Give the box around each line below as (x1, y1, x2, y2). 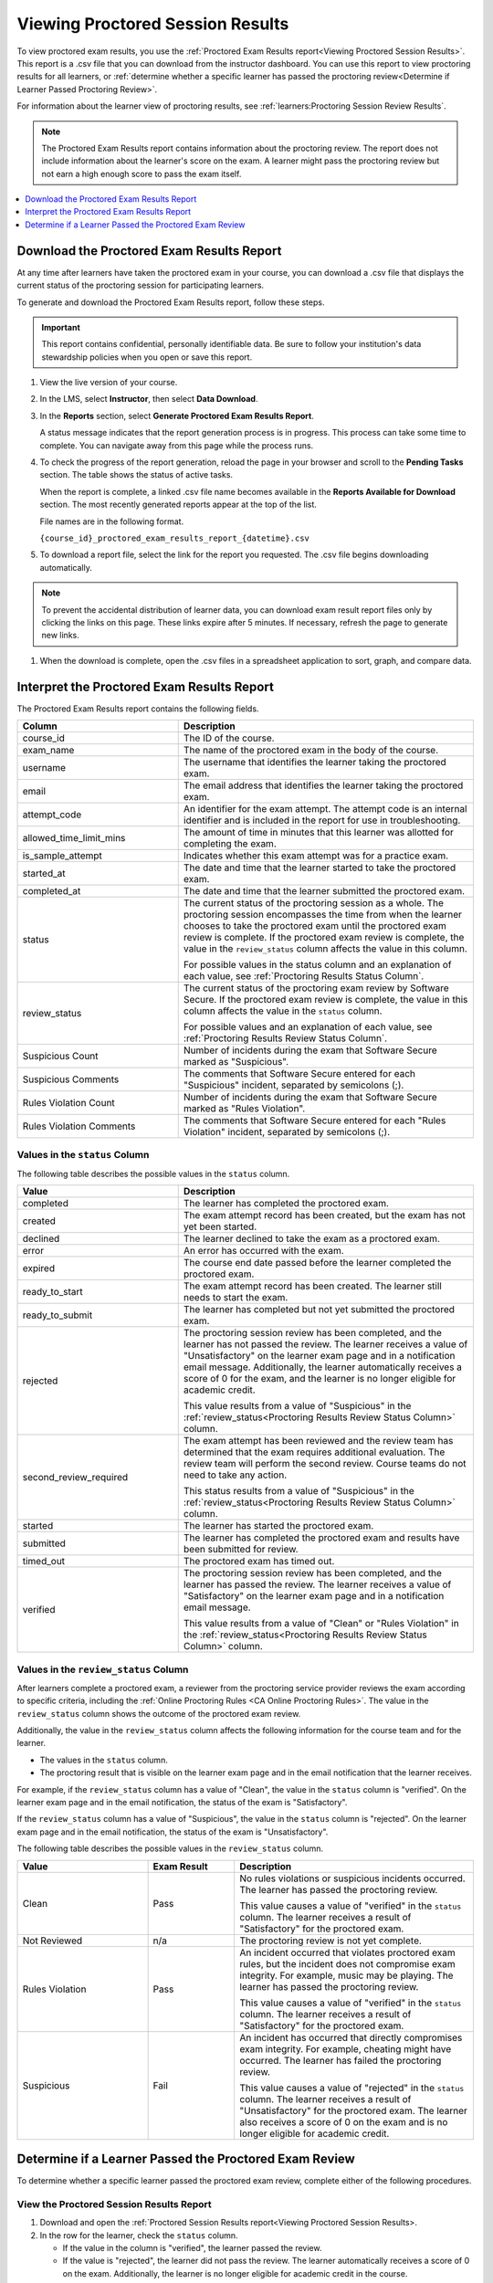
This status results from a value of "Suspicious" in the (183, 1485, 414, 1498)
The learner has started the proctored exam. (183, 1520, 374, 1532)
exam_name (22, 744, 75, 757)
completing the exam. (183, 837, 278, 850)
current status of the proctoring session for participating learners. (16, 279, 265, 291)
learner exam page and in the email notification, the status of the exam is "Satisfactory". (16, 1797, 348, 1808)
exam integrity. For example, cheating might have (239, 2042, 452, 2055)
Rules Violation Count (22, 1097, 116, 1110)
